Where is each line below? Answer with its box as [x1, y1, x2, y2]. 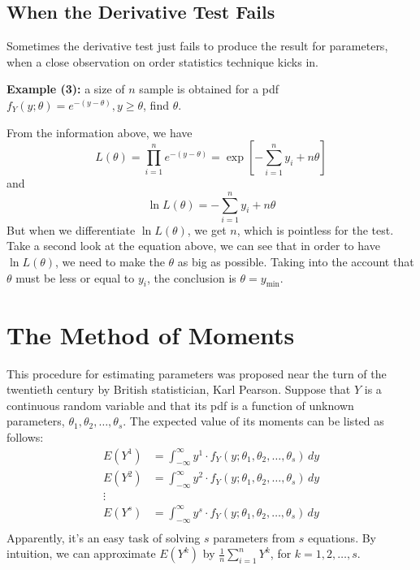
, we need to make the [55, 253, 165, 270]
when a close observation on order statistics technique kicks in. [6, 53, 318, 70]
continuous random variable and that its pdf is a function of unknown [6, 396, 354, 413]
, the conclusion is [147, 269, 236, 286]
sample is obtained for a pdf [139, 80, 279, 97]
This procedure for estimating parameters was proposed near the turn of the [6, 365, 387, 382]
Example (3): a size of [6, 80, 125, 97]
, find [143, 96, 169, 113]
